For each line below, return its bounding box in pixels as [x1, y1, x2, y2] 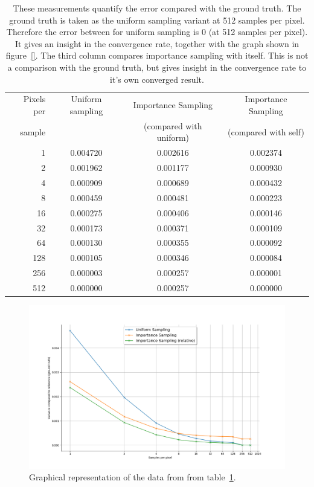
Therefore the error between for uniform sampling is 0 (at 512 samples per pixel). [6, 25, 308, 38]
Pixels [23, 92, 46, 105]
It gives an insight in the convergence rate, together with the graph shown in [14, 37, 300, 50]
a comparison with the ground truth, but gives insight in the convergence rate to [7, 60, 307, 73]
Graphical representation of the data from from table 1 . [29, 471, 236, 483]
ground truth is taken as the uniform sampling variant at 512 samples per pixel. [9, 13, 305, 26]
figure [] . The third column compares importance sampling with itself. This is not [5, 49, 309, 62]
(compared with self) [228, 125, 304, 138]
